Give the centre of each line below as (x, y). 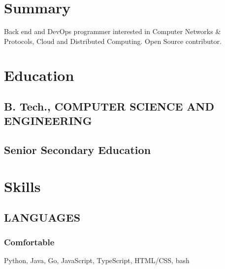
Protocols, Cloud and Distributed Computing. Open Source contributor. (113, 41)
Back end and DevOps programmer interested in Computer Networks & (112, 31)
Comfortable (29, 242)
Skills (22, 186)
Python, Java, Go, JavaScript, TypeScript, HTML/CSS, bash (97, 260)
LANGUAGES (42, 217)
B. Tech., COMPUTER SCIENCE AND (109, 106)
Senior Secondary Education (78, 150)
